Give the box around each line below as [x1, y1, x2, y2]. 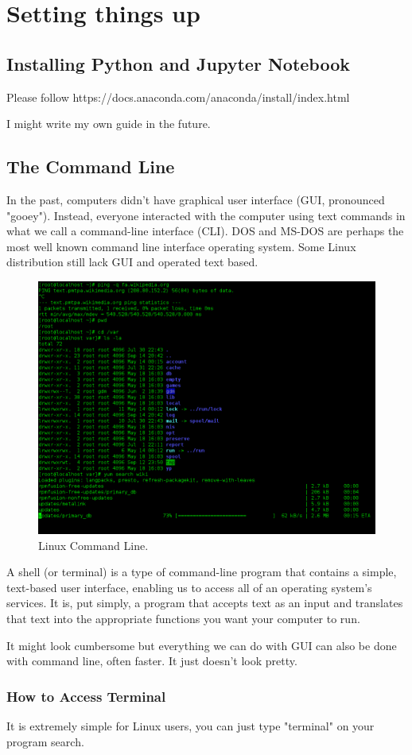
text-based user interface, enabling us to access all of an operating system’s [6, 579, 372, 595]
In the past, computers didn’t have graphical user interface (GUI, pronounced [6, 191, 385, 207]
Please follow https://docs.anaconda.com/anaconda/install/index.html [6, 88, 350, 105]
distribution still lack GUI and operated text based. [6, 254, 258, 270]
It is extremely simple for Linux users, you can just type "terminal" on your [6, 717, 375, 734]
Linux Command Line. [38, 536, 149, 553]
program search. [6, 733, 84, 749]
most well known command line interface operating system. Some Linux [6, 238, 356, 254]
